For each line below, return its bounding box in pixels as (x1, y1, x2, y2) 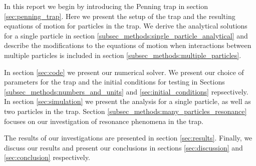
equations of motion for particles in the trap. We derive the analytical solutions (4, 20, 247, 31)
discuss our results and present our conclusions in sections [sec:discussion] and (4, 142, 243, 152)
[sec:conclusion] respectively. (4, 152, 90, 162)
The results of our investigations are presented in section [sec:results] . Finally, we (4, 132, 252, 143)
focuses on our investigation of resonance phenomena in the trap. (4, 115, 203, 126)
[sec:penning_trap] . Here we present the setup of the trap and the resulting (4, 10, 235, 21)
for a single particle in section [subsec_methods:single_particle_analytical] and (4, 30, 248, 40)
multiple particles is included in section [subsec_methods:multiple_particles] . (4, 49, 241, 60)
